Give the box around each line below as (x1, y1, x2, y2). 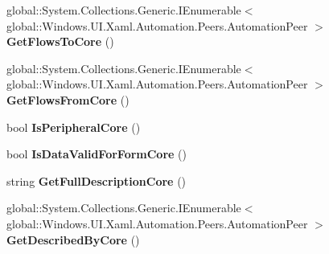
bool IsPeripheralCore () (6, 118, 141, 135)
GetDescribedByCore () (6, 231, 140, 248)
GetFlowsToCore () (6, 33, 114, 50)
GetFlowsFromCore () (6, 91, 130, 108)
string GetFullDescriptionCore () (6, 172, 187, 189)
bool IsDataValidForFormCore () (6, 145, 187, 162)
